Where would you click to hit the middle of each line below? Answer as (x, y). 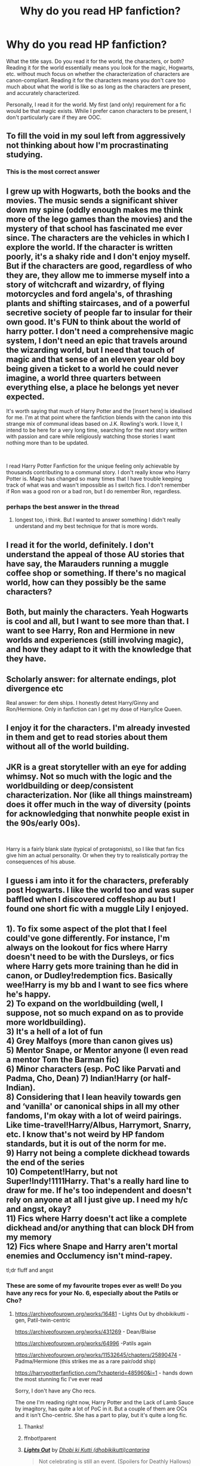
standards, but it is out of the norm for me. (87, 1143)
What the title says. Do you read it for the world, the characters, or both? (95, 61)
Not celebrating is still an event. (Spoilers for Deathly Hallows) (115, 1461)
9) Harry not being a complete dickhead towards (98, 1153)
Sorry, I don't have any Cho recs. (55, 1391)
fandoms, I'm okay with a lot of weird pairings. (94, 1115)
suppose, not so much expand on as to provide (95, 1013)
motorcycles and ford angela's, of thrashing (90, 294)
